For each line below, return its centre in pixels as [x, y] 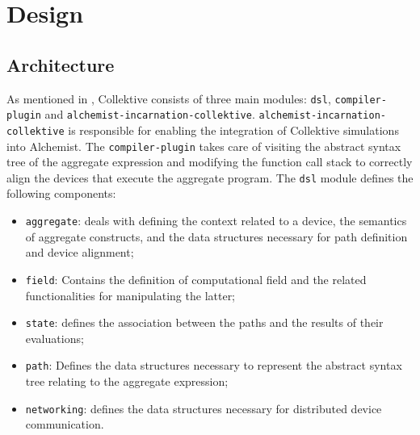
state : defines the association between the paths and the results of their [204, 322]
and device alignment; [80, 252]
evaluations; [55, 338]
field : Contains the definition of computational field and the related [196, 279]
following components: [61, 193]
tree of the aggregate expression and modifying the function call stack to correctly [210, 162]
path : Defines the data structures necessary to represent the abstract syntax [214, 365]
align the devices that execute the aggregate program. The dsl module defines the [210, 177]
